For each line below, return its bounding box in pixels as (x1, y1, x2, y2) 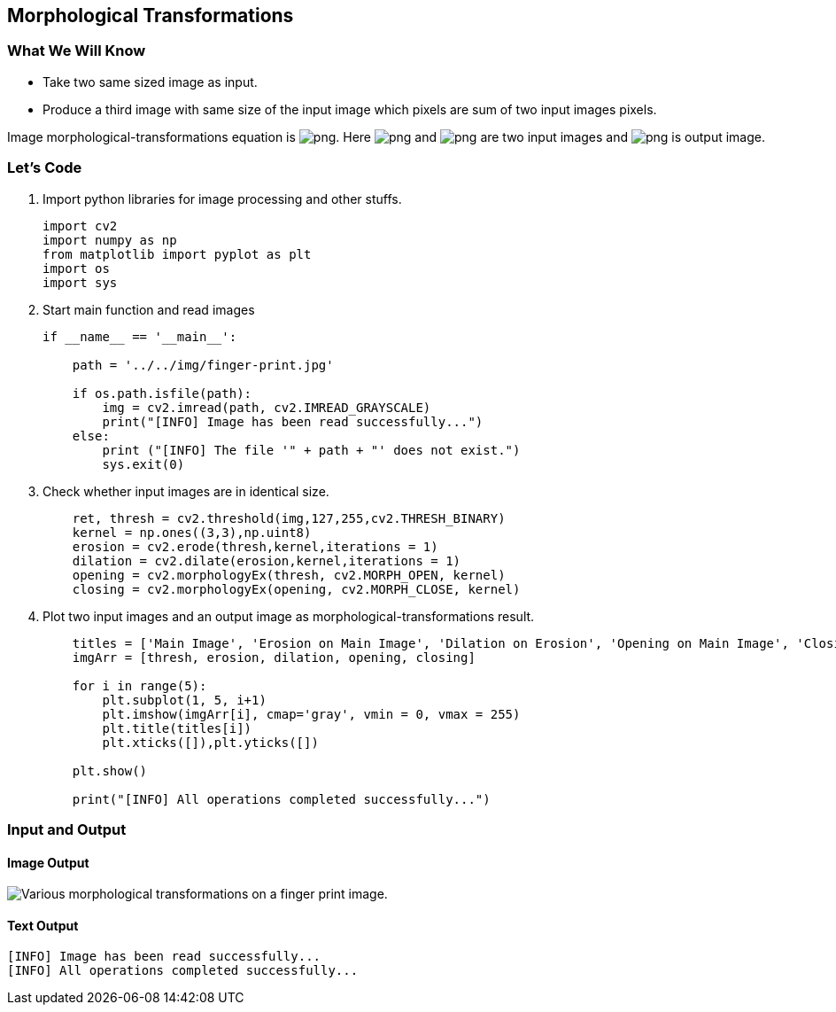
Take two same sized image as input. (43, 74, 258, 90)
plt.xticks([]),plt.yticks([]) (102, 735, 319, 750)
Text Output (7, 917, 79, 933)
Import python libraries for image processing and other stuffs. (43, 191, 402, 206)
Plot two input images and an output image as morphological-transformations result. (43, 608, 535, 624)
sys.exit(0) (102, 456, 185, 471)
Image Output (7, 854, 89, 870)
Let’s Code (7, 159, 82, 177)
